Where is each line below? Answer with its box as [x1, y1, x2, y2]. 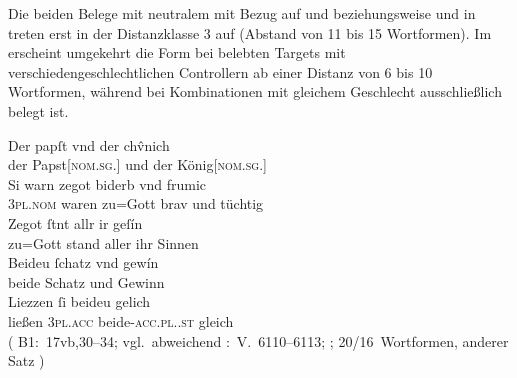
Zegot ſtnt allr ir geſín [8, 212, 143, 233]
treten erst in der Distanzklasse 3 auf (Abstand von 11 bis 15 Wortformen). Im [8, 22, 492, 43]
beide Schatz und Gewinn [8, 271, 165, 292]
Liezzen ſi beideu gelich [8, 291, 151, 312]
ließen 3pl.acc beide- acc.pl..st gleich [8, 310, 234, 331]
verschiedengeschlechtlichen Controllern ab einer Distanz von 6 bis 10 [8, 61, 433, 82]
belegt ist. [8, 100, 69, 121]
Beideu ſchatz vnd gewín [8, 252, 159, 273]
